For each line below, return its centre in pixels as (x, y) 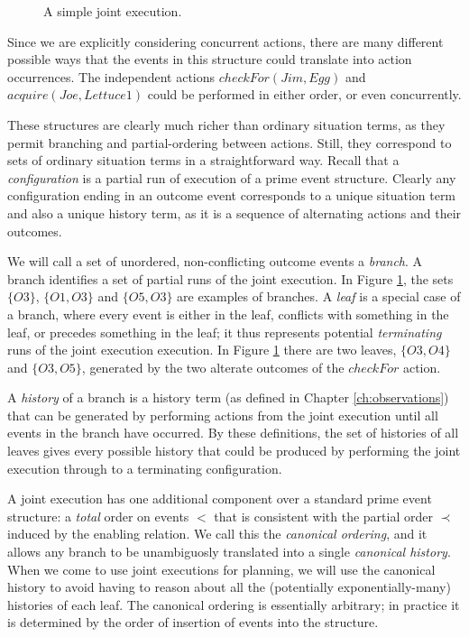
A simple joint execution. (113, 11)
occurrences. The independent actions (111, 76)
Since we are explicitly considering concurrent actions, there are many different (225, 41)
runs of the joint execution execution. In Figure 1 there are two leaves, (202, 350)
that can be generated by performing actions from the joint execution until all (223, 415)
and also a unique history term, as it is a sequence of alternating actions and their (234, 212)
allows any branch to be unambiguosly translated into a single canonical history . (229, 552)
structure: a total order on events (98, 516)
